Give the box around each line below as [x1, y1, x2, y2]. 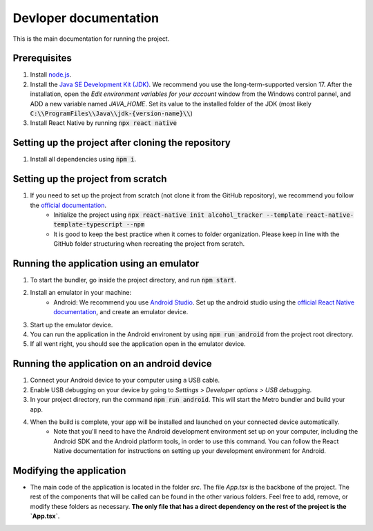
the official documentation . [30, 201, 107, 209]
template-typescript [53, 221, 124, 229]
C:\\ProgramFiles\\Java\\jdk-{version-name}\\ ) [30, 109, 193, 117]
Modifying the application [12, 465, 126, 476]
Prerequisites [12, 52, 72, 64]
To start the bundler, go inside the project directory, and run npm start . [30, 276, 236, 284]
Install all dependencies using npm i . [30, 155, 136, 164]
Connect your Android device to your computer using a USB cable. [30, 376, 220, 385]
